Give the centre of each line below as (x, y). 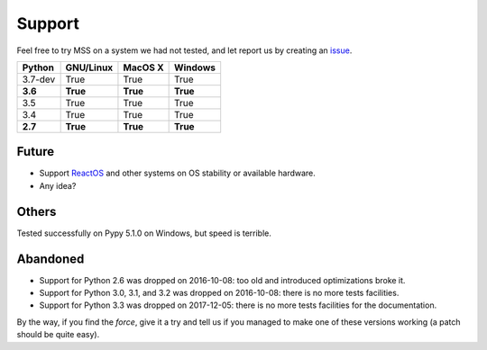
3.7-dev (39, 79)
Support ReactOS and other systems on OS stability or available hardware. (177, 173)
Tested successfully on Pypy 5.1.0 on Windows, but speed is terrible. (144, 233)
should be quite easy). (58, 335)
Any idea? (58, 185)
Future (36, 152)
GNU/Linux (89, 67)
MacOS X (143, 67)
